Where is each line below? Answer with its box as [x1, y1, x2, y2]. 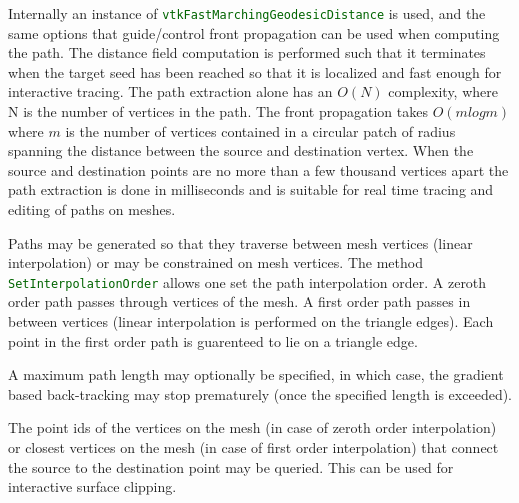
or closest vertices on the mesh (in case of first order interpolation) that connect [8, 437, 499, 457]
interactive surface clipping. [8, 476, 177, 497]
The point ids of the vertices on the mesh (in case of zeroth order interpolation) [8, 417, 497, 438]
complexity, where [388, 81, 498, 102]
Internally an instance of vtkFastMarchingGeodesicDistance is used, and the [8, 3, 486, 23]
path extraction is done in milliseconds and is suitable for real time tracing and [8, 179, 494, 200]
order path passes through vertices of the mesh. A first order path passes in [8, 291, 471, 312]
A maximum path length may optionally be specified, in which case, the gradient [8, 364, 504, 385]
